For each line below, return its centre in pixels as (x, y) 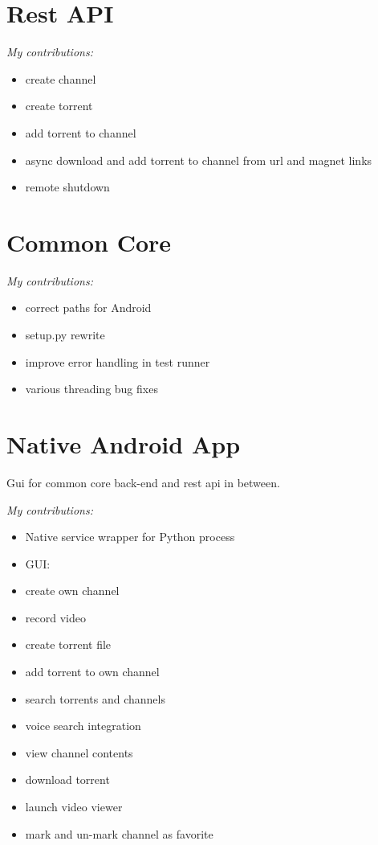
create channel (61, 78)
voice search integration (83, 726)
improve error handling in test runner (118, 361)
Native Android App (124, 443)
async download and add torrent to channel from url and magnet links (199, 160)
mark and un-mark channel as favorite (119, 833)
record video (55, 617)
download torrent (67, 779)
